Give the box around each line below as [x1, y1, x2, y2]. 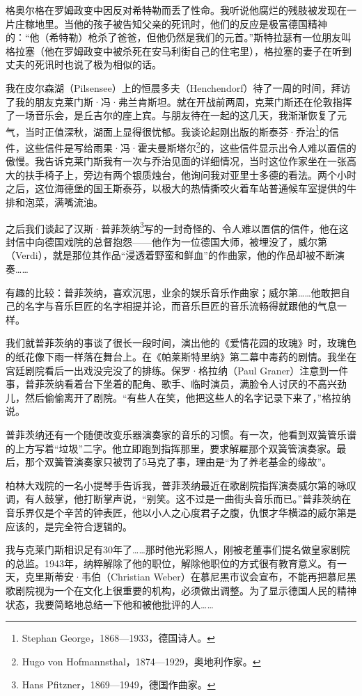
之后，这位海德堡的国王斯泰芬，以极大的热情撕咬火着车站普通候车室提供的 [6, 181, 347, 196]
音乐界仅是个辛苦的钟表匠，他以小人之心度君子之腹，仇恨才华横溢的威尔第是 [6, 505, 356, 519]
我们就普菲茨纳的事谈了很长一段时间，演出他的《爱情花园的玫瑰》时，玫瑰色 [6, 335, 356, 350]
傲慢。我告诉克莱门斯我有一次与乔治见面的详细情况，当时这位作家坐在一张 [6, 154, 347, 168]
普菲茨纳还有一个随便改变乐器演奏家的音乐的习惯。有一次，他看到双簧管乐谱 [6, 427, 356, 441]
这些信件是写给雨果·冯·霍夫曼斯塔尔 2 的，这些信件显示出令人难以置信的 [24, 139, 356, 155]
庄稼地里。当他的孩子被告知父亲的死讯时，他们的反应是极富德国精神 [15, 16, 327, 31]
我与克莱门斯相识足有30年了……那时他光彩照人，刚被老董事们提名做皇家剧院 [6, 542, 350, 557]
